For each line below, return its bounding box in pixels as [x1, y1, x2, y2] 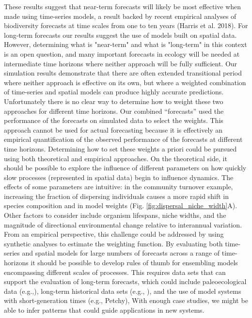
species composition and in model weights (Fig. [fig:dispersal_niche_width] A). [4, 200, 237, 211]
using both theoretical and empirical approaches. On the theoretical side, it [4, 153, 227, 163]
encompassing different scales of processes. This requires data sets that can [4, 267, 226, 277]
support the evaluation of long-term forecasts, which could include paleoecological [4, 276, 247, 287]
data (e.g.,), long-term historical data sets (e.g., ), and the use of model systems [4, 286, 241, 296]
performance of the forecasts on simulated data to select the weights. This [4, 115, 223, 125]
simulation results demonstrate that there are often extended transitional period [4, 68, 242, 78]
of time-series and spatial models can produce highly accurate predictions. [4, 87, 224, 97]
